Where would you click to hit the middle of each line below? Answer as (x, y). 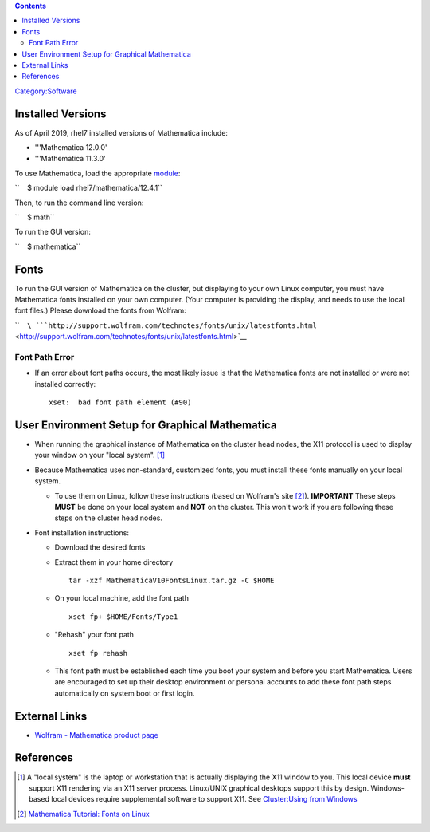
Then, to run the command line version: (79, 203)
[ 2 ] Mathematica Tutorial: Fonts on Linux (84, 814)
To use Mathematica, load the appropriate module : (98, 173)
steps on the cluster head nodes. (109, 518)
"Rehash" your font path (94, 635)
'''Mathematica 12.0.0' (71, 148)
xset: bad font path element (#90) (120, 402)
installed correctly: (65, 384)
